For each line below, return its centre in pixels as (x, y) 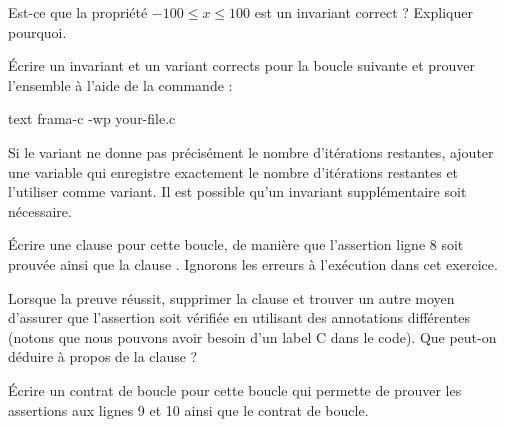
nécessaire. (40, 210)
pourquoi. (37, 31)
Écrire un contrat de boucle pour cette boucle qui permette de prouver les (235, 389)
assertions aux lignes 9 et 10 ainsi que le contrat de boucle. (188, 409)
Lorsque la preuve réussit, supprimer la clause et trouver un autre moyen (231, 297)
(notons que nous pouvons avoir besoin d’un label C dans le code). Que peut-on (252, 336)
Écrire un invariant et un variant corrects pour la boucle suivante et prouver (241, 65)
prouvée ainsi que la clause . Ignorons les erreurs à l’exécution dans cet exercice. (253, 263)
